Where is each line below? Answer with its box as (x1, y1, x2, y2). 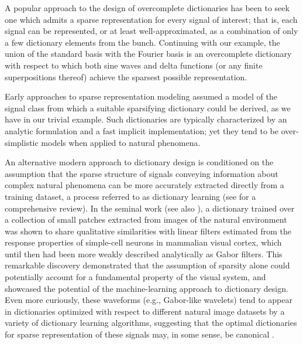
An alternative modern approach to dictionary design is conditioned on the (5, 156, 274, 168)
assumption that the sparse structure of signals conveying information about (5, 167, 278, 179)
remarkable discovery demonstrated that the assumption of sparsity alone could (5, 259, 290, 271)
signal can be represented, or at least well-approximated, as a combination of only (5, 25, 298, 37)
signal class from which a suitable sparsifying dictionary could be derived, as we (5, 101, 291, 114)
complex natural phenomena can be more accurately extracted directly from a (5, 179, 284, 191)
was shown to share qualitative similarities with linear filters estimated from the (5, 224, 291, 237)
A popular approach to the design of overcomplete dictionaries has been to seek (5, 2, 290, 13)
